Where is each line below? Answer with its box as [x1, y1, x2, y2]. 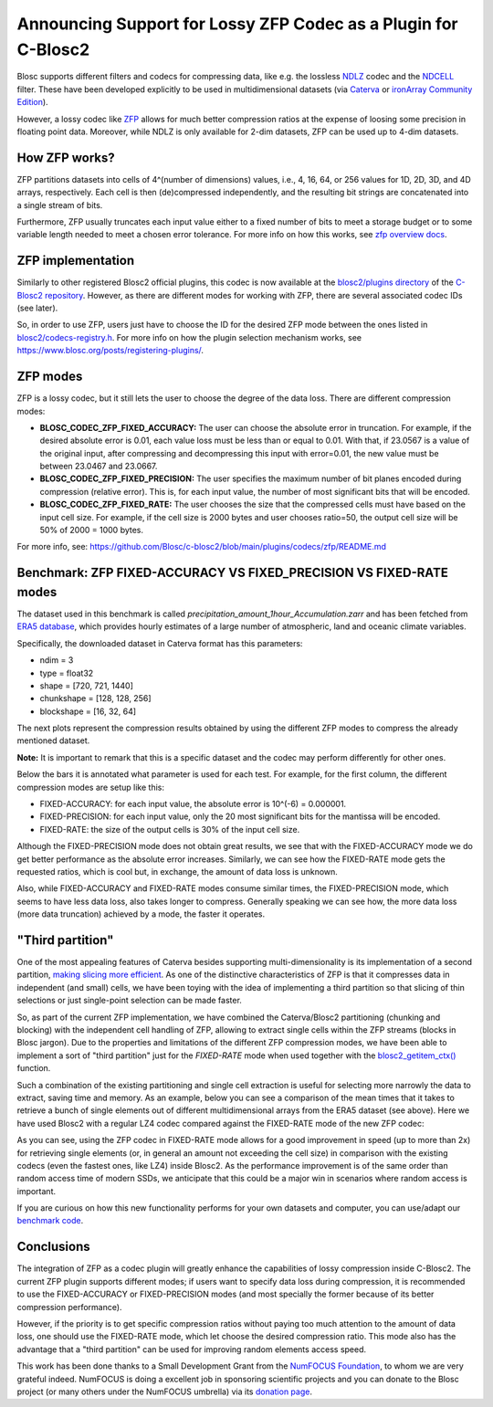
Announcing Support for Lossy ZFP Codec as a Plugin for [16, 14, 458, 34]
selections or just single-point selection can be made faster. [16, 995, 242, 1006]
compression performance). [16, 1301, 122, 1312]
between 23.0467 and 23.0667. [39, 461, 158, 472]
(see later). [16, 302, 58, 314]
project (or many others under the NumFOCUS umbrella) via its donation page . [16, 1386, 312, 1397]
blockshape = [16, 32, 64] [39, 706, 137, 717]
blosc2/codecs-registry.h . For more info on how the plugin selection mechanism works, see [16, 331, 362, 342]
